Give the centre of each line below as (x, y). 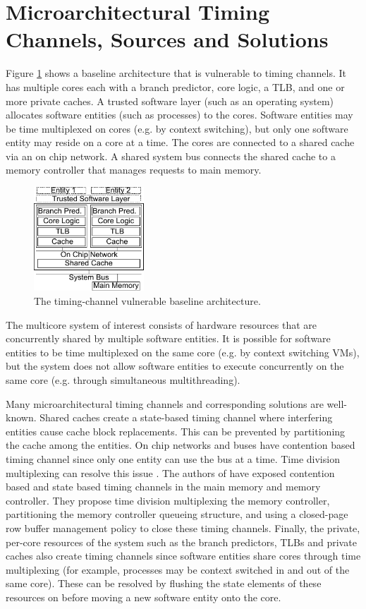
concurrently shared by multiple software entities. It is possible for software (168, 338)
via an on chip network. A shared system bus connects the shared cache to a (171, 156)
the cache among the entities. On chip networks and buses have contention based (181, 445)
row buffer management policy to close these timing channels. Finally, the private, (183, 527)
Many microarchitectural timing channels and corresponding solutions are (165, 403)
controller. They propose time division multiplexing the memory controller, (168, 500)
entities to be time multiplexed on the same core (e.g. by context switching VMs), (183, 352)
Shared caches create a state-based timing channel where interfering (186, 417)
